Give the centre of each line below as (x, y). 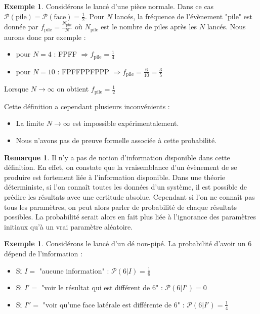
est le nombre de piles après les (149, 27)
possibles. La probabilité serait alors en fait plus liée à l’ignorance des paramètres (130, 217)
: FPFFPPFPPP (83, 71)
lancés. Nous (226, 27)
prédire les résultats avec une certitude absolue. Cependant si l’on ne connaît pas (129, 196)
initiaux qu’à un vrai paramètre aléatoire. (69, 226)
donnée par (21, 27)
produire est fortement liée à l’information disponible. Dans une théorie (115, 177)
